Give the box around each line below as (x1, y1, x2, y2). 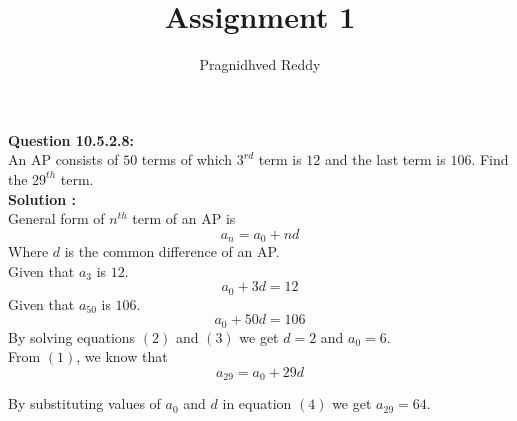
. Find (471, 149, 509, 170)
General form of (8, 208, 105, 229)
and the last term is (324, 149, 446, 170)
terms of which (141, 149, 233, 170)
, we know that (76, 346, 168, 367)
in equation (222, 393, 292, 414)
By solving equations (8, 326, 136, 347)
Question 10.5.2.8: (8, 129, 134, 150)
